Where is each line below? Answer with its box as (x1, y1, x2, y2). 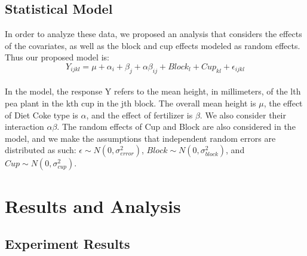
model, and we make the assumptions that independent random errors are (5, 132, 276, 144)
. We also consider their (199, 108, 286, 121)
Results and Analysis (5, 193, 181, 218)
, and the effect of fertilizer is (86, 108, 193, 121)
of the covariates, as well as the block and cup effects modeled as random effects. (5, 39, 300, 51)
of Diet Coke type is (5, 108, 78, 121)
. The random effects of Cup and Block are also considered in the (57, 120, 296, 133)
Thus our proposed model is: (5, 51, 109, 63)
